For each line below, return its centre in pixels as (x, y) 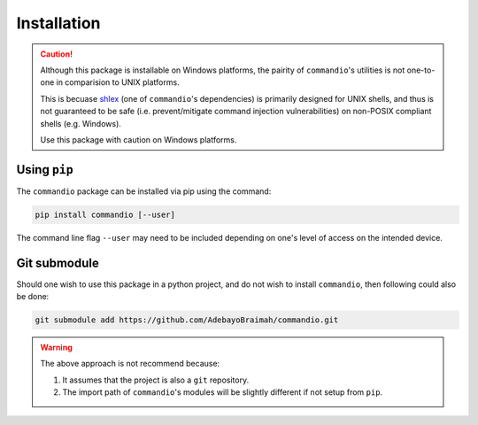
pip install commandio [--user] (105, 214)
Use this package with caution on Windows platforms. (139, 139)
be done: (33, 297)
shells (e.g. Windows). (81, 123)
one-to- (421, 70)
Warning (56, 348)
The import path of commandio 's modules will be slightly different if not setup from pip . (223, 392)
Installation (58, 23)
